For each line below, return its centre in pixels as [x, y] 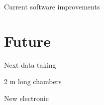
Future [27, 41]
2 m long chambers [33, 81]
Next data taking [30, 64]
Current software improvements [52, 6]
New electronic [26, 98]
